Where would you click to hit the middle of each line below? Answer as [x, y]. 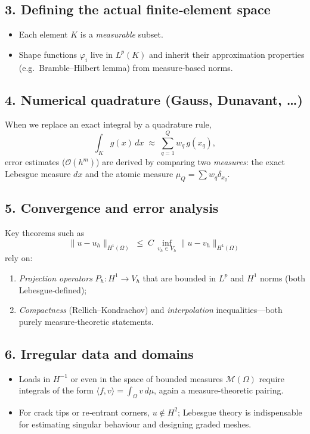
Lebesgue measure [38, 174]
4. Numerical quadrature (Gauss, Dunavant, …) [154, 99]
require [272, 378]
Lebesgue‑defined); [53, 289]
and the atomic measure [129, 174]
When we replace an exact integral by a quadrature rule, [108, 124]
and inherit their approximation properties [227, 54]
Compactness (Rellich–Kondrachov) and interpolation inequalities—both [151, 310]
